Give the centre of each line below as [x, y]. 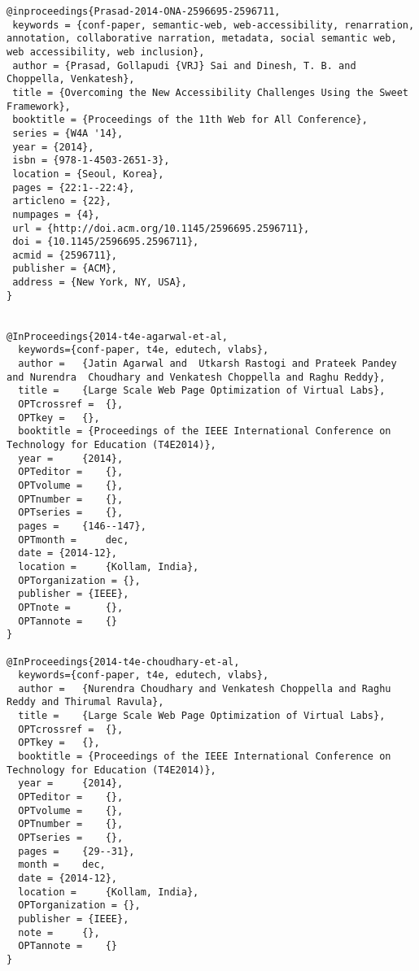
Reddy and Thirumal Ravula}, [85, 702]
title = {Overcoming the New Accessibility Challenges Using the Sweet [210, 92]
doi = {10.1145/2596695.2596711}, [106, 242]
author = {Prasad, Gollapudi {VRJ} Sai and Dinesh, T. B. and [184, 65]
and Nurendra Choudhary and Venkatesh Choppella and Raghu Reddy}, [196, 377]
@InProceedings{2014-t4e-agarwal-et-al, [118, 336]
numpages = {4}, [56, 214]
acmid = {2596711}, [65, 255]
